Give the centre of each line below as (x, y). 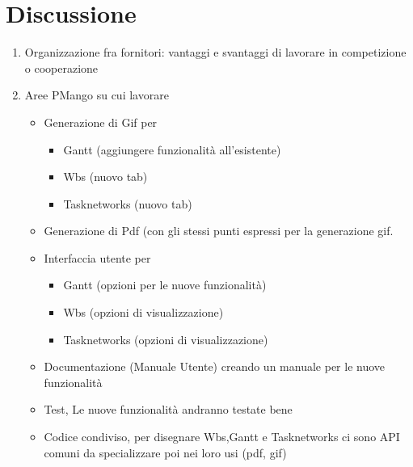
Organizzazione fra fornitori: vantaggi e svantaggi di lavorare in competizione (215, 52)
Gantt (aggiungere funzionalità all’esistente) (172, 149)
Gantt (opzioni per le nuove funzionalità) (165, 285)
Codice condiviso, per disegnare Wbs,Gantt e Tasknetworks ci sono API (222, 437)
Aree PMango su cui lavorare (97, 95)
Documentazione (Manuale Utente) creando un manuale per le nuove (215, 366)
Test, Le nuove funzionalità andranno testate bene (168, 409)
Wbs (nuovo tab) (105, 177)
